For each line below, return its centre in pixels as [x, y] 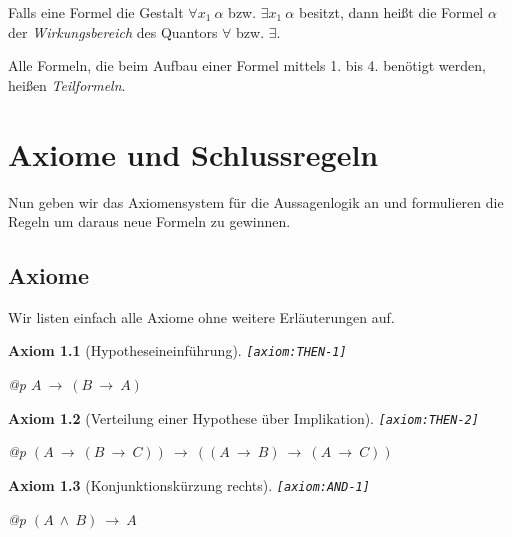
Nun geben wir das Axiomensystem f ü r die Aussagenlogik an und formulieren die [256, 201]
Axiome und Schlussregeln [193, 153]
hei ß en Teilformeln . [67, 84]
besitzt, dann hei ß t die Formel [391, 12]
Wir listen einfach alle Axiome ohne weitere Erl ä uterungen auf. [201, 316]
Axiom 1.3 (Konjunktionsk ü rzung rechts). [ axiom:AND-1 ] [189, 484]
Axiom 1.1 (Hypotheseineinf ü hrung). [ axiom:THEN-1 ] [177, 350]
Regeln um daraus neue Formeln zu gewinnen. [149, 221]
